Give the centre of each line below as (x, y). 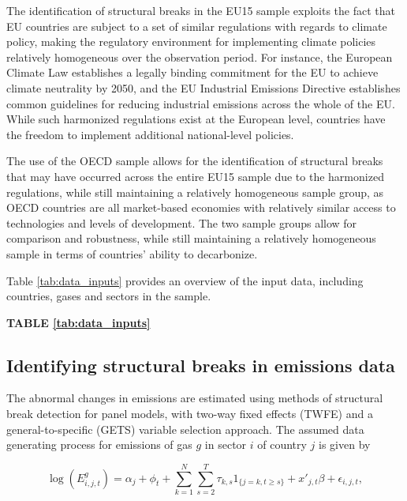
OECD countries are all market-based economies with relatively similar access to (201, 207)
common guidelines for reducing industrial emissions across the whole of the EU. (201, 103)
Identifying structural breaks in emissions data (201, 365)
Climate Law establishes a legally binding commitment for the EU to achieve (192, 72)
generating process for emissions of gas (99, 444)
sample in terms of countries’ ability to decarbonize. (132, 253)
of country (282, 444)
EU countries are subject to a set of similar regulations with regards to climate (197, 26)
